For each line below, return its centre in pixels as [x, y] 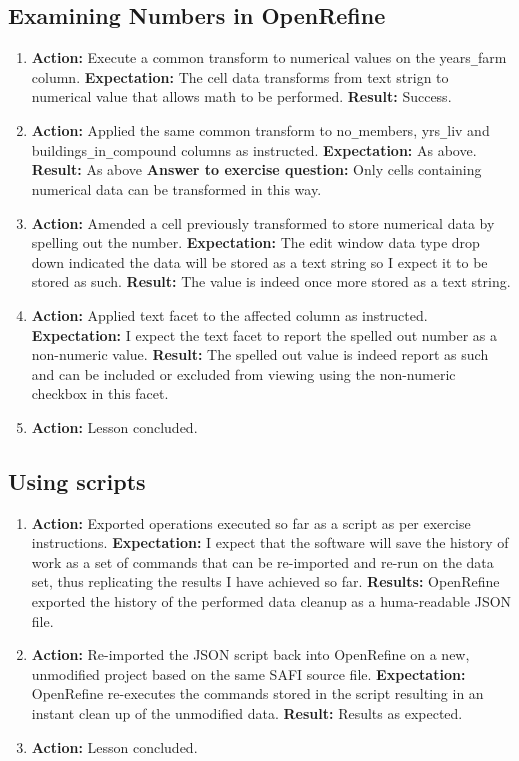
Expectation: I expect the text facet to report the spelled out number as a [264, 334]
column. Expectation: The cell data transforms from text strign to [240, 76]
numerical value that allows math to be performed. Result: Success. [241, 96]
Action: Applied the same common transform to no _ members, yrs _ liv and [260, 130]
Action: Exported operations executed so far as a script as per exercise [251, 522]
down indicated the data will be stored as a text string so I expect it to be [259, 261]
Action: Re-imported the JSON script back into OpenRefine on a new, [250, 654]
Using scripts [77, 480]
